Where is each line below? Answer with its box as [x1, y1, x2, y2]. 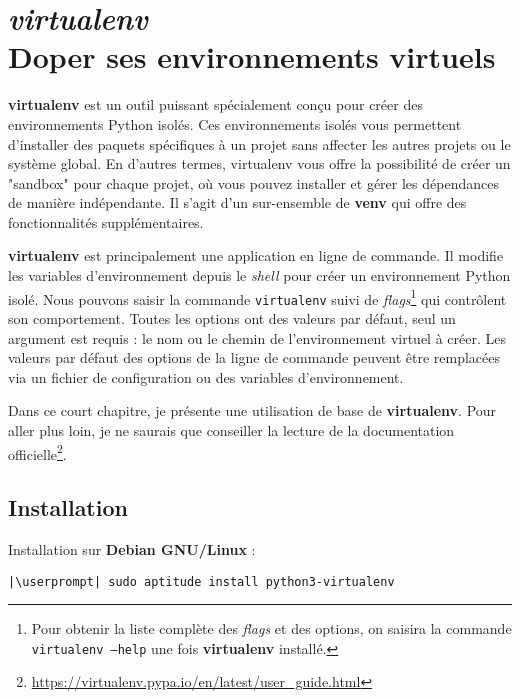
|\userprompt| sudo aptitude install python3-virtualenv [8, 574, 395, 589]
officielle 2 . [8, 440, 67, 464]
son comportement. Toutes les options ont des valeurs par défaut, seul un [8, 307, 456, 328]
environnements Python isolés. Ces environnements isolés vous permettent [8, 113, 462, 134]
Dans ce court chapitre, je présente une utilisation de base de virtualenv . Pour [8, 400, 497, 421]
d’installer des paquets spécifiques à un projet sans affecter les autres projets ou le [8, 133, 511, 154]
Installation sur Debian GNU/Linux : [8, 538, 256, 559]
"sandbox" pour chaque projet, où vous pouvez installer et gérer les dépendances [8, 172, 499, 193]
